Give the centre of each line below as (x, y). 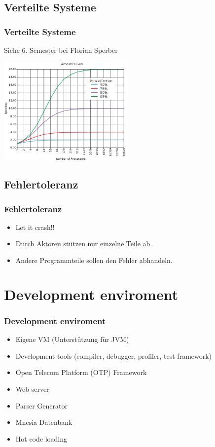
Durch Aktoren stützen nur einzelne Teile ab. (84, 243)
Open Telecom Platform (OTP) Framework (81, 372)
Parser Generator (41, 405)
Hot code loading (41, 438)
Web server (32, 389)
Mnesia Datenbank (44, 422)
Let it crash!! (35, 227)
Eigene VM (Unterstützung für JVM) (72, 339)
